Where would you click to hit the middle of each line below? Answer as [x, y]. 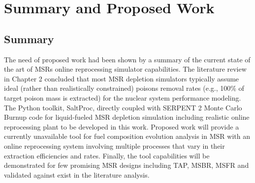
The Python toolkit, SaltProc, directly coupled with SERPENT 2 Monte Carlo [123, 107]
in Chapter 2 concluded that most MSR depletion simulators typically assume [122, 78]
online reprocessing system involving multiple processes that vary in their [114, 145]
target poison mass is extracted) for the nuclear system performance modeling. [123, 97]
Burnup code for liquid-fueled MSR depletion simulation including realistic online [127, 117]
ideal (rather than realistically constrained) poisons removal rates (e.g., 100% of [124, 88]
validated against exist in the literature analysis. [77, 174]
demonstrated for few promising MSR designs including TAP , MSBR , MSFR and [127, 165]
